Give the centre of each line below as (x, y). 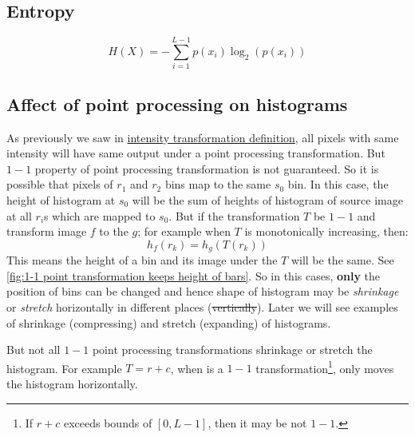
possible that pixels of (60, 184)
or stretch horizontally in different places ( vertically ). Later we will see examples (202, 306)
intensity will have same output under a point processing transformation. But (196, 153)
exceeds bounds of (108, 422)
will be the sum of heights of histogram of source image (267, 199)
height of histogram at (61, 199)
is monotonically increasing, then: (326, 231)
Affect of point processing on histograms (177, 103)
